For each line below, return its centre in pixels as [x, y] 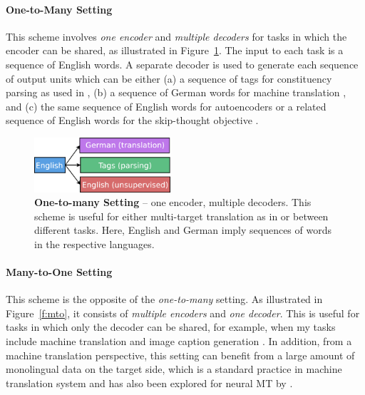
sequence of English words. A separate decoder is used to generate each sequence [182, 64]
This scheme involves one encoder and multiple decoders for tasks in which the [176, 36]
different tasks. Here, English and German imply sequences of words [183, 230]
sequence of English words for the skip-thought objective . [132, 120]
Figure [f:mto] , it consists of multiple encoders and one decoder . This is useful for [183, 313]
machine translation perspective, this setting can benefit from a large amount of [180, 355]
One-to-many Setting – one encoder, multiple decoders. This [173, 202]
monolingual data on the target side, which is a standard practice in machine [174, 369]
